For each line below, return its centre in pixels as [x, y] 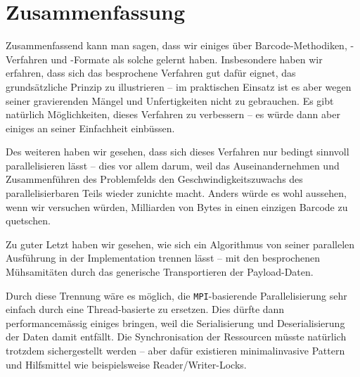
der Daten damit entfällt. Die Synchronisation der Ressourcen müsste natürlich [176, 337]
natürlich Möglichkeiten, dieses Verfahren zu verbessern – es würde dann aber [173, 114]
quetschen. [28, 221]
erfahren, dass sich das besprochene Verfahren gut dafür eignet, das [151, 73]
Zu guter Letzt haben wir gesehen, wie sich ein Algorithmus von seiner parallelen [180, 244]
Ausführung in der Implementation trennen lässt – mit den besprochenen [163, 258]
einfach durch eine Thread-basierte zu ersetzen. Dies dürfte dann [145, 309]
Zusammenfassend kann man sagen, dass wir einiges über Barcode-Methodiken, [176, 45]
